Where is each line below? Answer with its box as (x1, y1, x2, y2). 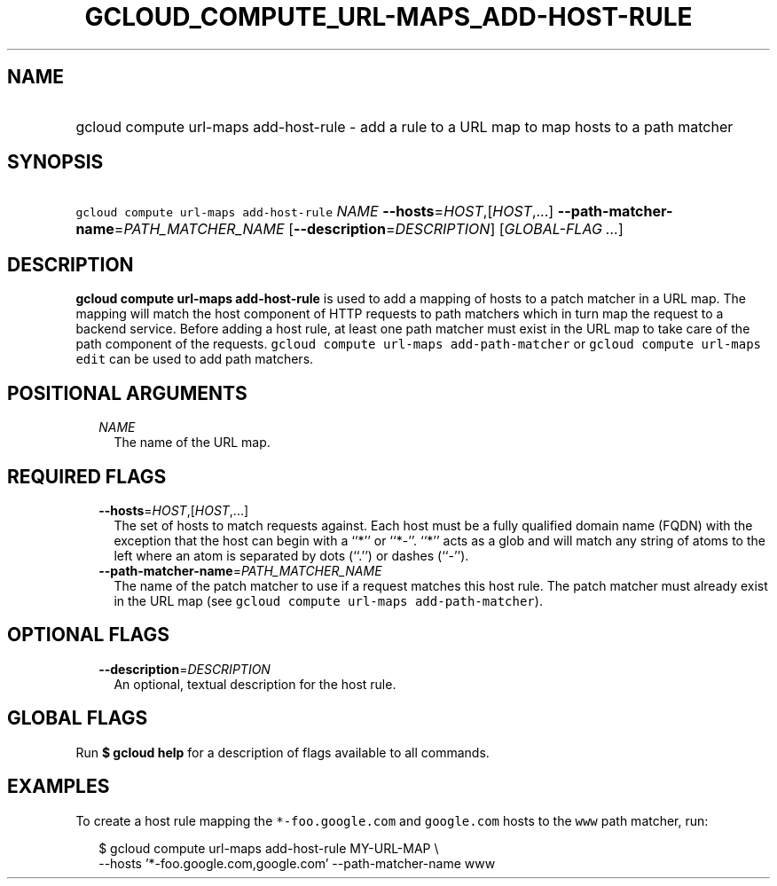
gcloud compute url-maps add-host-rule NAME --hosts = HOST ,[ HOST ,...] (75, 202, 554, 221)
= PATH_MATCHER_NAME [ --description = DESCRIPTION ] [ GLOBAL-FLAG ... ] (114, 220, 624, 239)
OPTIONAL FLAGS (7, 623, 169, 647)
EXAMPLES (7, 775, 110, 798)
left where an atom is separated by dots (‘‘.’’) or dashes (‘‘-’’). (114, 547, 469, 563)
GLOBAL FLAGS (7, 707, 148, 730)
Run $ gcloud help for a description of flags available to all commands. (75, 744, 490, 760)
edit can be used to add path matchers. (75, 351, 314, 367)
